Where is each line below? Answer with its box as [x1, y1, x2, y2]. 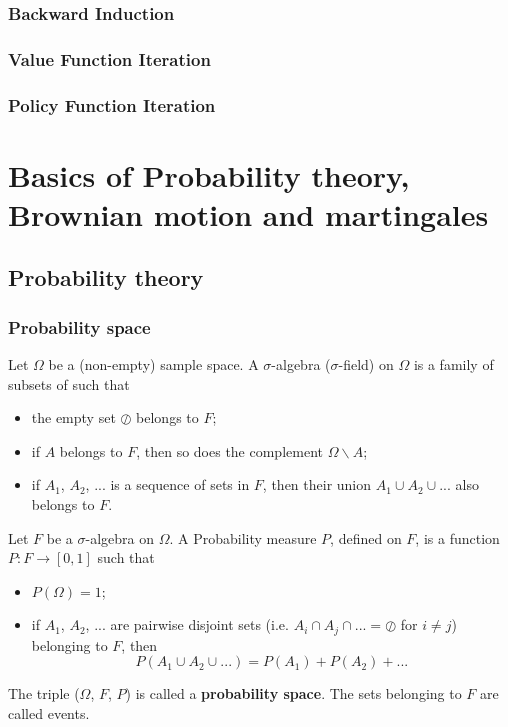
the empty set [31, 407, 116, 428]
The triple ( [8, 683, 80, 704]
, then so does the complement [136, 440, 323, 461]
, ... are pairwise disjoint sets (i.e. [85, 614, 289, 635]
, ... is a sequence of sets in [85, 474, 250, 495]
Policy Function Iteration [8, 92, 216, 117]
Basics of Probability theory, [8, 154, 410, 195]
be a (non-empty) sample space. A [48, 354, 259, 375]
